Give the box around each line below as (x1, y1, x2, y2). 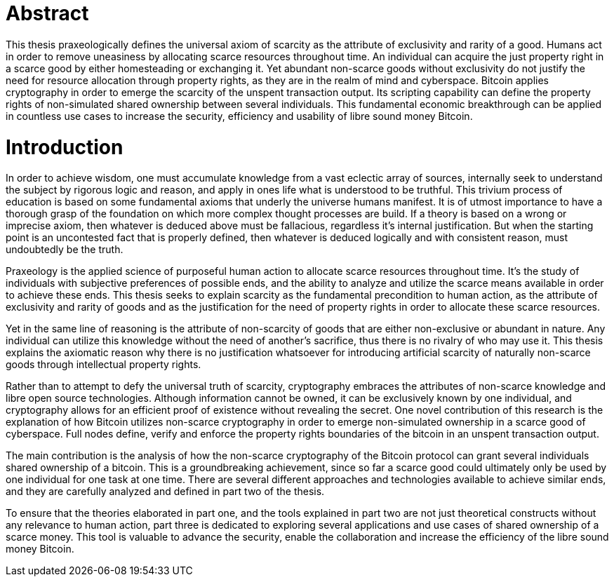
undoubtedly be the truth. (6, 243, 124, 256)
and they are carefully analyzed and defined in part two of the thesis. (6, 485, 325, 498)
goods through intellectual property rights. (6, 358, 201, 371)
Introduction (6, 135, 124, 159)
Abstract (6, 1, 89, 25)
